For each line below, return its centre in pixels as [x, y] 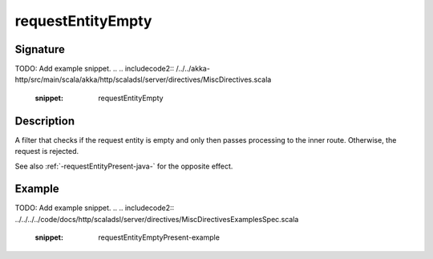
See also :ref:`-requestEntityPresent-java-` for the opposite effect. [124, 166]
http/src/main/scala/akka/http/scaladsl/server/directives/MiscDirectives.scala [143, 79]
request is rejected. [47, 152]
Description [45, 121]
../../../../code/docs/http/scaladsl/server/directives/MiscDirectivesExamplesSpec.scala [157, 219]
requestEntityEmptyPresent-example [159, 237]
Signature [40, 49]
